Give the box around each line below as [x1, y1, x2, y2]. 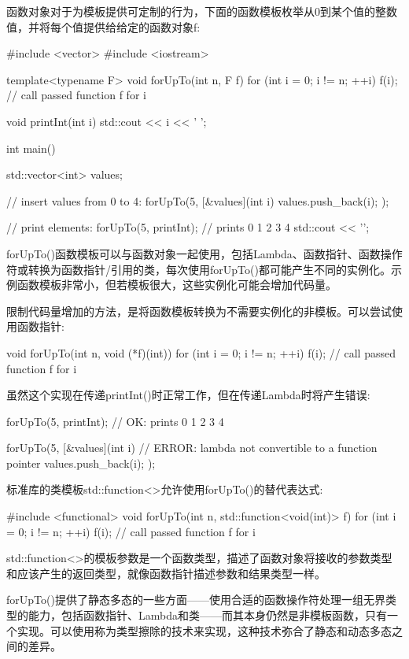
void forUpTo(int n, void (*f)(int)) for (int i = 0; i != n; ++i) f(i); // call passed [6, 344, 396, 361]
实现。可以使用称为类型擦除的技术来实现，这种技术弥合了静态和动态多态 [17, 622, 392, 639]
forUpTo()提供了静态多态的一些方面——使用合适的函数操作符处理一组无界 [6, 591, 385, 608]
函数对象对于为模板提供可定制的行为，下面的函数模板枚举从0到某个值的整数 [6, 3, 397, 19]
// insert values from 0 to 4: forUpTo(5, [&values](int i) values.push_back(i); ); [6, 192, 389, 209]
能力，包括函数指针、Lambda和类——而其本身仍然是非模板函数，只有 [28, 607, 387, 624]
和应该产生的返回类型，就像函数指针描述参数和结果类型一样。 [6, 565, 326, 581]
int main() [6, 139, 56, 156]
